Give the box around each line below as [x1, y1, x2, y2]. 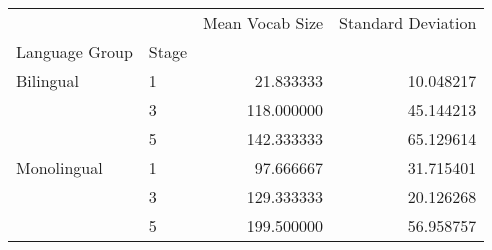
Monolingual [16, 156, 103, 179]
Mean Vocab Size [203, 11, 324, 34]
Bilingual [16, 69, 79, 92]
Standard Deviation [339, 11, 477, 34]
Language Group [16, 40, 133, 63]
